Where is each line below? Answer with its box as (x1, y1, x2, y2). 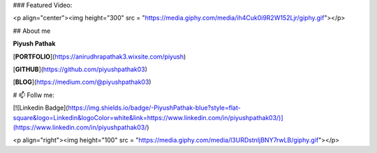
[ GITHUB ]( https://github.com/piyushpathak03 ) (13, 65, 148, 73)
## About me (13, 27, 51, 35)
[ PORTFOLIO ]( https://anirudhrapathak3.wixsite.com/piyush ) (13, 52, 186, 61)
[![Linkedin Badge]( (13, 103, 68, 112)
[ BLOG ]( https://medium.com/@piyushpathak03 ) (13, 78, 151, 87)
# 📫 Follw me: (13, 91, 55, 99)
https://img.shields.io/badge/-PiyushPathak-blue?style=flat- (67, 103, 241, 112)
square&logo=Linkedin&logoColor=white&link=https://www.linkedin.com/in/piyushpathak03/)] (13, 113, 283, 122)
